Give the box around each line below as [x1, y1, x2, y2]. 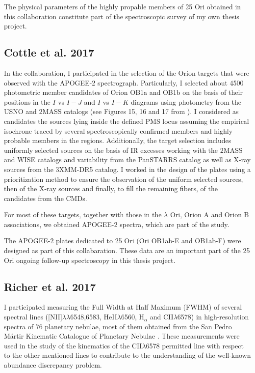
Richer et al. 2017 [4, 279, 96, 294]
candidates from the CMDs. [4, 193, 87, 203]
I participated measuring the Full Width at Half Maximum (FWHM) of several [4, 302, 242, 312]
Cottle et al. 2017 [4, 45, 95, 60]
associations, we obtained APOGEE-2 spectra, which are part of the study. [4, 219, 229, 229]
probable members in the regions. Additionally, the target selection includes [4, 135, 231, 145]
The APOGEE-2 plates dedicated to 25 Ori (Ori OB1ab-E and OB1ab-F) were [4, 235, 241, 246]
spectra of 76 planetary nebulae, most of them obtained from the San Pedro [4, 321, 232, 331]
